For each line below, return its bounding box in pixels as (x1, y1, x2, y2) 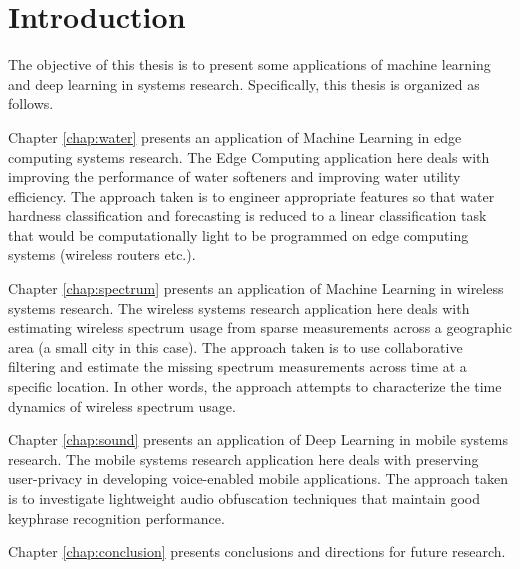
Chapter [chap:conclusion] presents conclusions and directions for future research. (8, 541, 506, 562)
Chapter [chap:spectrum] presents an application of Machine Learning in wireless (8, 278, 504, 299)
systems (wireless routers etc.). (8, 244, 196, 265)
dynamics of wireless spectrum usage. (8, 395, 236, 416)
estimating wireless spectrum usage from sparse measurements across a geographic (8, 317, 512, 338)
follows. (8, 93, 54, 114)
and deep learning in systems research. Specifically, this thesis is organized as (8, 73, 480, 94)
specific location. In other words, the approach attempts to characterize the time (8, 376, 502, 397)
